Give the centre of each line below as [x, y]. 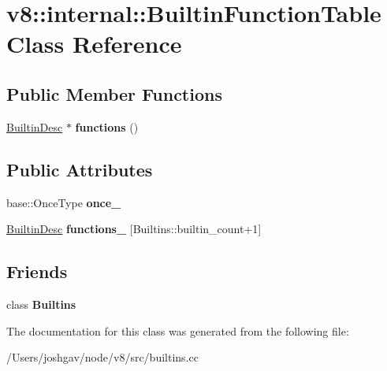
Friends [37, 271]
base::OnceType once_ [64, 202]
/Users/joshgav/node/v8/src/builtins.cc [102, 357]
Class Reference [94, 44]
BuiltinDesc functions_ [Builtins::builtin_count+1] [134, 229]
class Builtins [41, 304]
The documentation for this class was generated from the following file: [178, 330]
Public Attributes [80, 169]
